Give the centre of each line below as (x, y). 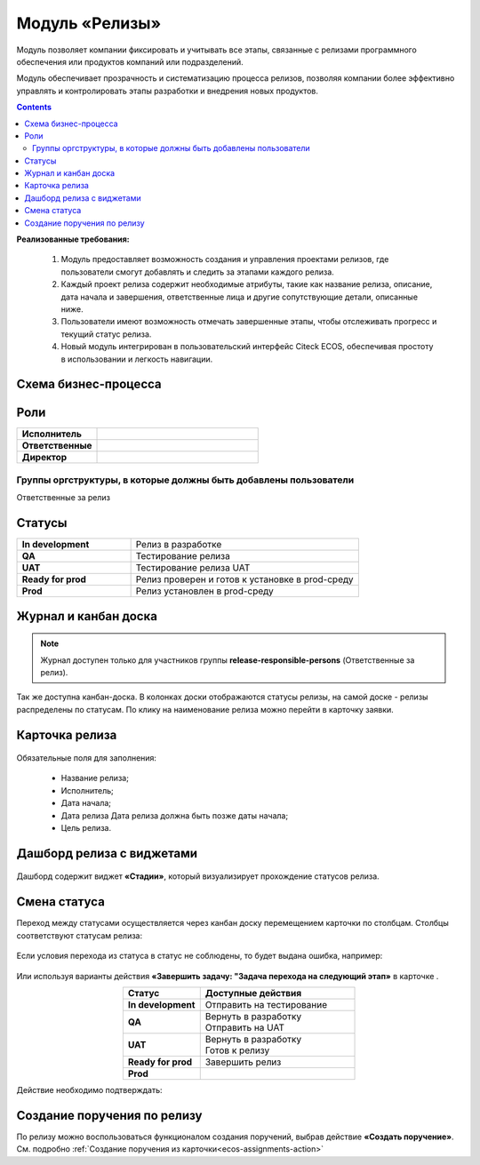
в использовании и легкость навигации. (137, 359)
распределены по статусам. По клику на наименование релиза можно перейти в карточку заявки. (205, 709)
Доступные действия (253, 993)
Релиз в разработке (179, 545)
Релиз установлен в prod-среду (205, 591)
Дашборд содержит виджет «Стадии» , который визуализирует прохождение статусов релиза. (198, 876)
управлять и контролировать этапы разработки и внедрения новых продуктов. (168, 91)
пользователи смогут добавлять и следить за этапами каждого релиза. (198, 272)
